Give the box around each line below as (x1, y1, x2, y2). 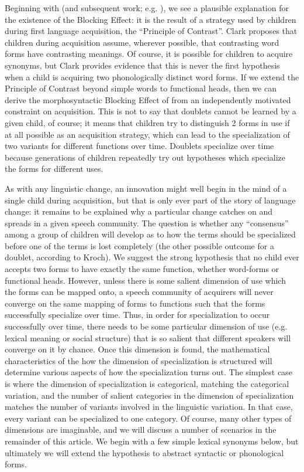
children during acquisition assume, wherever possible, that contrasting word (5, 36, 279, 48)
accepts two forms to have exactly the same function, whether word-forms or (5, 263, 279, 275)
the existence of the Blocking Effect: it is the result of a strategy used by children (5, 13, 296, 25)
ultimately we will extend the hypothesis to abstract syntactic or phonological (5, 446, 284, 459)
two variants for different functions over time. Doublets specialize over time (5, 140, 274, 152)
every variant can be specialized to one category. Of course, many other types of (5, 412, 292, 424)
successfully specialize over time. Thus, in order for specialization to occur (5, 308, 270, 321)
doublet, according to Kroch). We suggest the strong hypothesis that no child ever (5, 251, 299, 263)
